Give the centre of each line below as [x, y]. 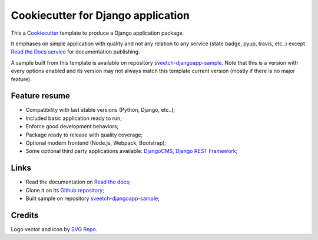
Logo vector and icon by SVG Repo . [54, 229]
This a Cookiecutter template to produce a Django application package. [97, 33]
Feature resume [40, 96]
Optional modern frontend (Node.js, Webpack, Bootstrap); [96, 143]
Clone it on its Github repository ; [65, 190]
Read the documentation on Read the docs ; [78, 182]
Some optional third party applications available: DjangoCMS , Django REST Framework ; [132, 151]
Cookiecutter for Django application [100, 15]
